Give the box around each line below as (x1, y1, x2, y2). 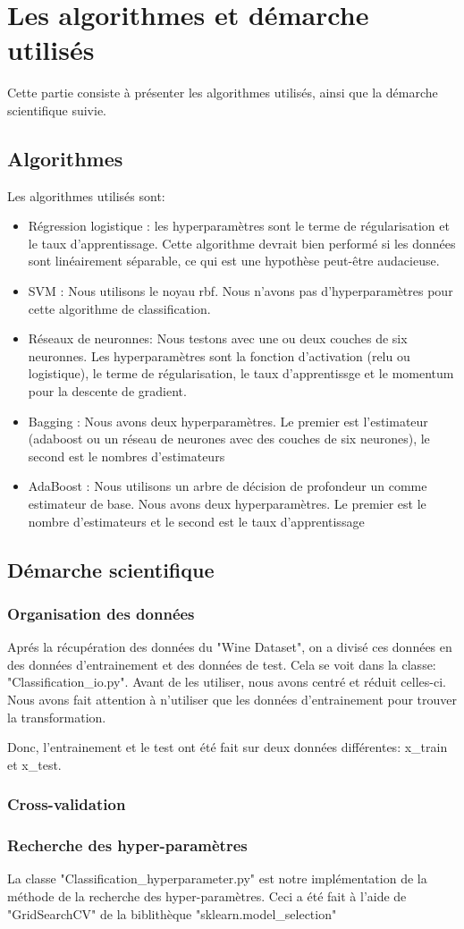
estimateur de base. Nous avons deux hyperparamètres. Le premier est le (28, 494, 426, 513)
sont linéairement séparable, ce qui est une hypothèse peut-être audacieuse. (28, 251, 440, 270)
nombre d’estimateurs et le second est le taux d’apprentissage (28, 511, 365, 530)
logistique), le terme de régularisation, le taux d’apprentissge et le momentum (28, 364, 454, 383)
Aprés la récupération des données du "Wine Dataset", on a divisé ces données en (7, 638, 452, 656)
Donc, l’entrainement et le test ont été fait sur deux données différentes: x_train (7, 738, 448, 756)
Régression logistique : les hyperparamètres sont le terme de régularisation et (28, 216, 450, 235)
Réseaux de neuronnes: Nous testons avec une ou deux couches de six (28, 329, 408, 348)
